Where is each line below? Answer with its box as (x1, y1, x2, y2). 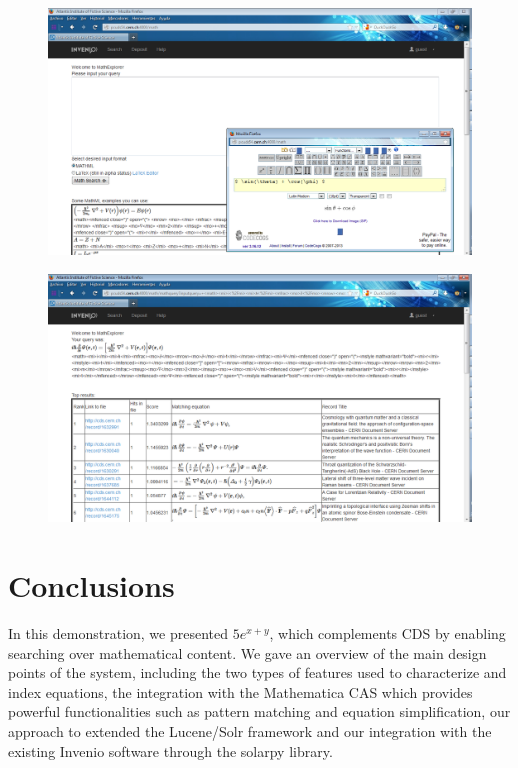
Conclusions (8, 565, 175, 605)
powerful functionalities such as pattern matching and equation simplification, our (8, 701, 511, 722)
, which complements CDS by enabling (269, 622, 506, 643)
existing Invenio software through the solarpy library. (8, 740, 333, 761)
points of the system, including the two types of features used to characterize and (8, 662, 507, 683)
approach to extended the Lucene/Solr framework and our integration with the (8, 720, 492, 741)
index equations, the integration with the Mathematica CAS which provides (8, 681, 473, 702)
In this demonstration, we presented (8, 622, 229, 643)
